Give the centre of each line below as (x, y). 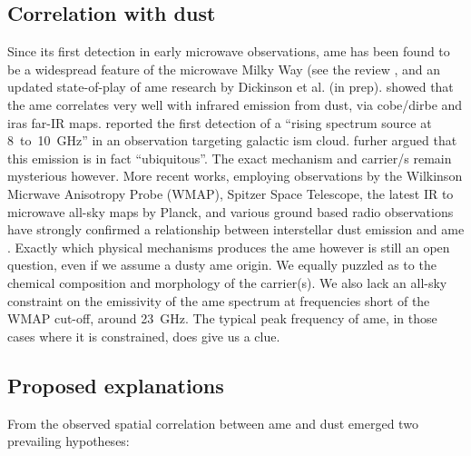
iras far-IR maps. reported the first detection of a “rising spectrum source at (220, 122)
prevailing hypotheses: (69, 441)
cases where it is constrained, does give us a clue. (144, 336)
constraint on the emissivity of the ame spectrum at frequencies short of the (219, 300)
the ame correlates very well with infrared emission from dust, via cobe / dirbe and (235, 104)
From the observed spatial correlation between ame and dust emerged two (213, 423)
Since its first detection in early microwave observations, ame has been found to (229, 51)
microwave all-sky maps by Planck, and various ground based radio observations (231, 211)
